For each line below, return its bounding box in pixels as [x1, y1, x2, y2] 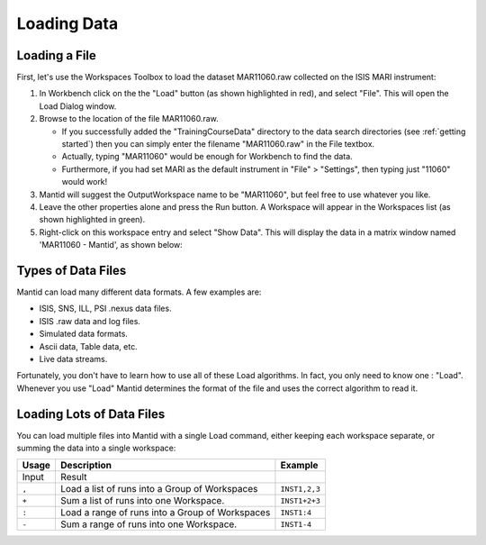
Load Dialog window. [39, 100, 117, 112]
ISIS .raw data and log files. [39, 315, 141, 326]
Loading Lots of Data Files [16, 406, 166, 422]
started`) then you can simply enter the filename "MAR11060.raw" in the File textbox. [61, 139, 375, 150]
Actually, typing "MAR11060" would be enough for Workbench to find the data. [61, 151, 353, 162]
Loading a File [16, 48, 96, 63]
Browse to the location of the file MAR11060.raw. [39, 114, 220, 124]
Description [59, 459, 112, 472]
